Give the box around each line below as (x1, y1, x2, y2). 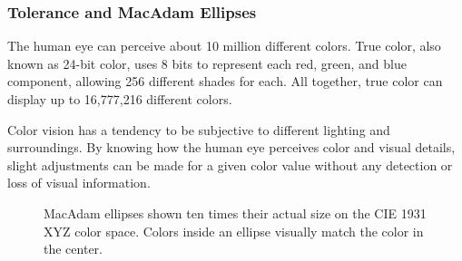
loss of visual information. (7, 173, 151, 192)
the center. (44, 239, 103, 258)
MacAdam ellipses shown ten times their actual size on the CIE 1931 (44, 203, 427, 222)
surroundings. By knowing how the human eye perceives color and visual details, (7, 138, 456, 157)
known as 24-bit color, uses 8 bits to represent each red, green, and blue (7, 53, 407, 72)
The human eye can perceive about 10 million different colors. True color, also (7, 36, 441, 55)
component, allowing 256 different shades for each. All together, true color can (7, 72, 443, 91)
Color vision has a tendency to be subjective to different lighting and (7, 120, 390, 139)
